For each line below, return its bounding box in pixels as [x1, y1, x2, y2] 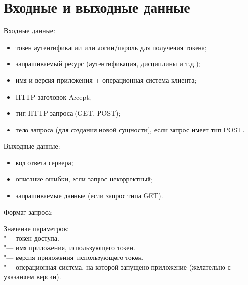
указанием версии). [4, 271, 61, 282]
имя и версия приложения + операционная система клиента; [15, 75, 197, 85]
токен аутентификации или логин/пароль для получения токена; [15, 42, 207, 52]
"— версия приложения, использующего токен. [4, 252, 144, 262]
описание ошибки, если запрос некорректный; [15, 174, 153, 184]
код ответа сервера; [15, 157, 73, 167]
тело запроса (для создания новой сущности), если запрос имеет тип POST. [15, 124, 245, 134]
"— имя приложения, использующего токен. [4, 242, 135, 253]
